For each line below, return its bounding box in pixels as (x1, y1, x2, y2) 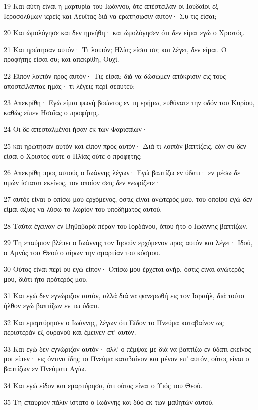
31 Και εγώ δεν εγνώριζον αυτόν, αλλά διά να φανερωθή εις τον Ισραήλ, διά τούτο (4, 290, 244, 301)
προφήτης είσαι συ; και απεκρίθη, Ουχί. (4, 54, 119, 64)
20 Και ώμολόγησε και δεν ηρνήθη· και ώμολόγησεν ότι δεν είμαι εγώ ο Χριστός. (4, 27, 245, 38)
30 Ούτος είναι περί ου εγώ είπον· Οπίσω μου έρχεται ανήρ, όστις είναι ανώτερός (4, 264, 244, 274)
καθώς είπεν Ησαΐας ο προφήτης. (4, 107, 100, 117)
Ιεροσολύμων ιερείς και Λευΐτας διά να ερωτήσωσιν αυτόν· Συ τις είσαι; (4, 10, 217, 21)
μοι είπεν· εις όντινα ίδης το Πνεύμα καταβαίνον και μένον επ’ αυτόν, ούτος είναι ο (4, 353, 249, 364)
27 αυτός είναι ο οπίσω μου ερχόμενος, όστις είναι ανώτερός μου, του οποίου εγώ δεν (4, 194, 252, 204)
